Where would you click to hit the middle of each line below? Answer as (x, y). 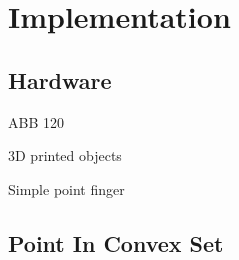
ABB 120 (36, 121)
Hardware (60, 79)
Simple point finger (66, 188)
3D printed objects (65, 155)
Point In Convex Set (116, 242)
